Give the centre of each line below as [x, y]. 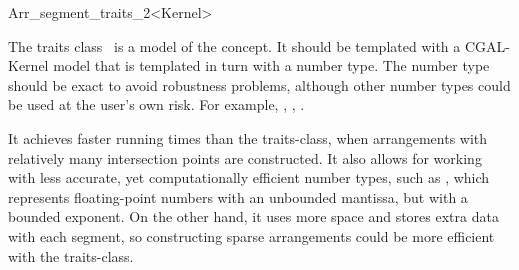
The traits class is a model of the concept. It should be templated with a [234, 45]
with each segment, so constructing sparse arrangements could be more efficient [251, 235]
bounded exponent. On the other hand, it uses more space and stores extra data [253, 216]
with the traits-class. [71, 255]
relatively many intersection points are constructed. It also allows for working [245, 157]
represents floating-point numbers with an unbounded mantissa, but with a [238, 196]
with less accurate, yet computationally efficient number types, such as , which [249, 177]
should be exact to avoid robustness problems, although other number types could [259, 84]
